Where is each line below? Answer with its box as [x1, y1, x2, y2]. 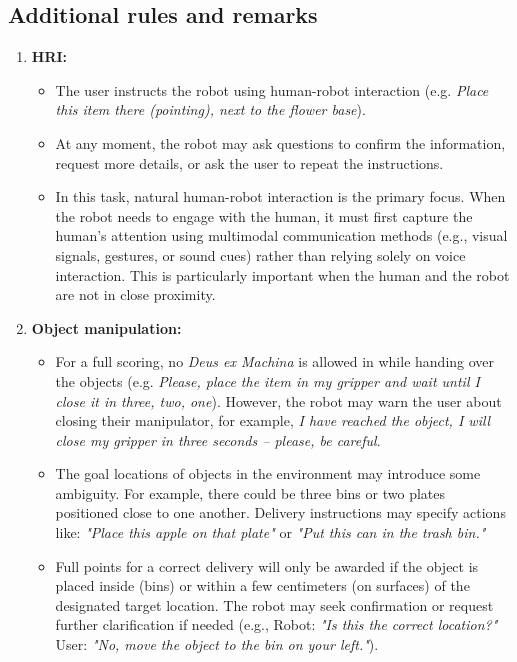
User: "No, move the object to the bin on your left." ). [55, 634, 379, 655]
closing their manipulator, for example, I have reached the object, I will [55, 410, 491, 431]
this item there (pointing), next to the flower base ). [55, 99, 366, 120]
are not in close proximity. [55, 284, 216, 305]
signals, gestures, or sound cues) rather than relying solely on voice [55, 244, 466, 265]
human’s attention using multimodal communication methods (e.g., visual [55, 225, 508, 246]
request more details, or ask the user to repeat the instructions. [55, 152, 444, 173]
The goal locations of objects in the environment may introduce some [55, 463, 481, 484]
